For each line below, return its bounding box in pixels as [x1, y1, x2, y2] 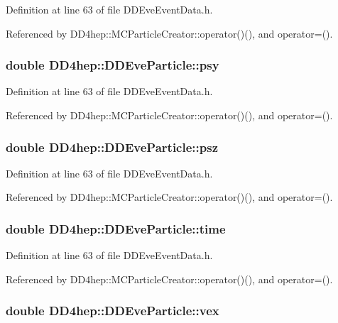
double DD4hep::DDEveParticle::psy [6, 56, 219, 74]
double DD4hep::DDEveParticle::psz [6, 138, 219, 155]
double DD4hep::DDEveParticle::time [6, 219, 226, 237]
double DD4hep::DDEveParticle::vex [6, 302, 219, 319]
